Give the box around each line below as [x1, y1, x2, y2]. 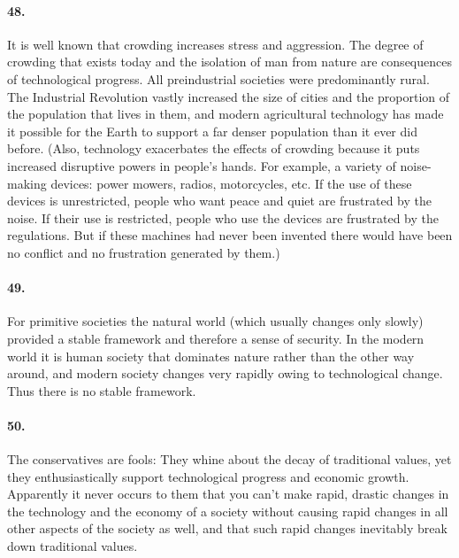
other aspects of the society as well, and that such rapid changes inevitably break [7, 519, 448, 538]
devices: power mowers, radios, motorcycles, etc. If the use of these [50, 174, 412, 192]
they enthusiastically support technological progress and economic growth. [7, 467, 409, 485]
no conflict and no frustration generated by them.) [7, 243, 280, 261]
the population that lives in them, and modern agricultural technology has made [7, 105, 444, 123]
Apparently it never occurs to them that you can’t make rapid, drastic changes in [7, 484, 449, 503]
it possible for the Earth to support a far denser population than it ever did [7, 121, 417, 140]
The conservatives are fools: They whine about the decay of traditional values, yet [7, 450, 452, 469]
